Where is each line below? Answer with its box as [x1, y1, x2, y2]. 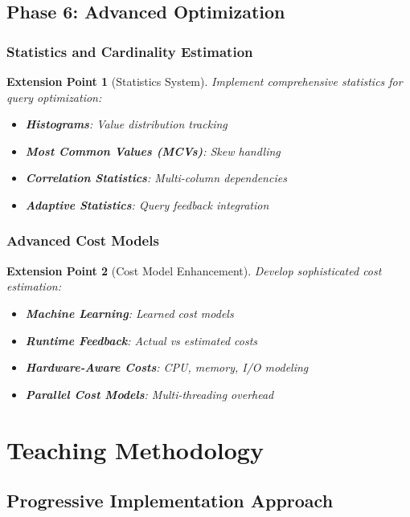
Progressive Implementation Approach [6, 488, 334, 513]
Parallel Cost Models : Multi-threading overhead [25, 385, 274, 402]
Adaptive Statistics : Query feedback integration [25, 196, 269, 213]
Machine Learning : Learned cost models [25, 304, 234, 321]
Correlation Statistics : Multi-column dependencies [25, 169, 287, 186]
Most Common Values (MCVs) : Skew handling [25, 142, 281, 159]
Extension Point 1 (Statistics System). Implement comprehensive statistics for [6, 73, 403, 89]
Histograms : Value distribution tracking [25, 116, 228, 132]
